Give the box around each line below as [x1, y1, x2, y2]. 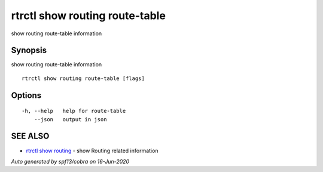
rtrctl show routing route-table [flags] [22, 75, 145, 82]
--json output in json [33, 116, 107, 122]
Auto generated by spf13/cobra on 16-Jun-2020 [11, 158, 130, 165]
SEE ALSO [11, 131, 50, 142]
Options [11, 90, 42, 100]
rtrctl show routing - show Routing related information [26, 147, 159, 154]
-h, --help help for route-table [22, 107, 126, 115]
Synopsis [11, 45, 47, 56]
